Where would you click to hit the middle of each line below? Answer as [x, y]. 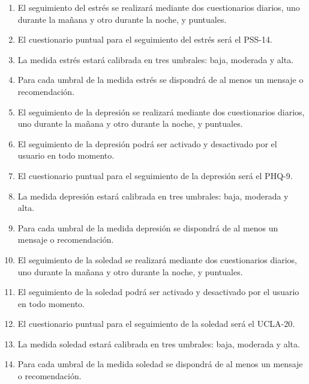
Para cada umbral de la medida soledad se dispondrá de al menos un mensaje [160, 364]
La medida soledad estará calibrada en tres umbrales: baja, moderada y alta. [159, 343]
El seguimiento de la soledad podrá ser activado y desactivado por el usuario [158, 292]
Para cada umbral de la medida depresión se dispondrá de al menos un [148, 227]
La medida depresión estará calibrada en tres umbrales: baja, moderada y [153, 196]
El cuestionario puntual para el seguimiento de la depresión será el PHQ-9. [155, 175]
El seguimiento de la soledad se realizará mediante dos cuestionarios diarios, [157, 259]
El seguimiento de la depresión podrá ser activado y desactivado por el [147, 143]
